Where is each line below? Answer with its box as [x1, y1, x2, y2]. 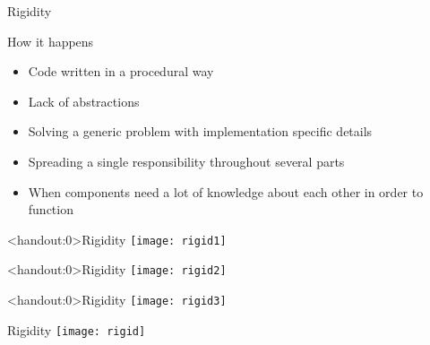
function [28, 200, 73, 219]
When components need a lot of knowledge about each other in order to [28, 182, 424, 201]
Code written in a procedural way [28, 62, 214, 81]
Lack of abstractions [28, 91, 140, 110]
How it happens [7, 31, 94, 50]
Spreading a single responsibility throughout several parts [28, 151, 345, 170]
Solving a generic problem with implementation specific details [28, 122, 373, 141]
